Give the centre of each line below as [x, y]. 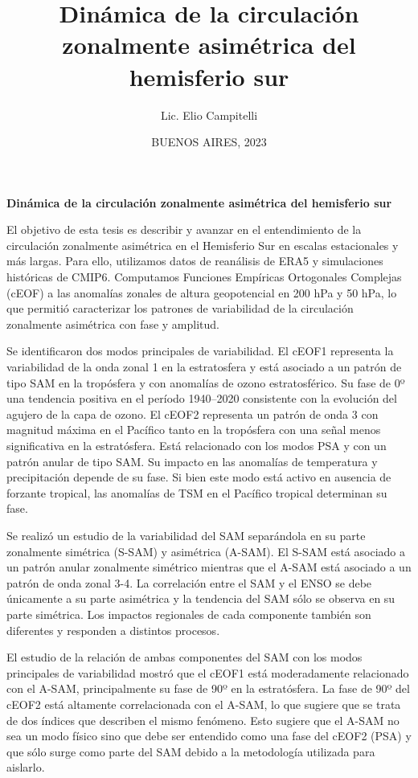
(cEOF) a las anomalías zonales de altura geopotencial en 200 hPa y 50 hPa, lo [202, 292]
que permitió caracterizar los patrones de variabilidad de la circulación [180, 308]
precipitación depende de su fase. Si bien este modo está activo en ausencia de [199, 477]
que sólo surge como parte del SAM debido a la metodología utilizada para [191, 751]
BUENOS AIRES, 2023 [209, 142]
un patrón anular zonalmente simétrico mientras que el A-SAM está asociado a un [209, 567]
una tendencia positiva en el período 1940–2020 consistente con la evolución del [202, 398]
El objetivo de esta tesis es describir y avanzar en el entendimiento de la [184, 229]
